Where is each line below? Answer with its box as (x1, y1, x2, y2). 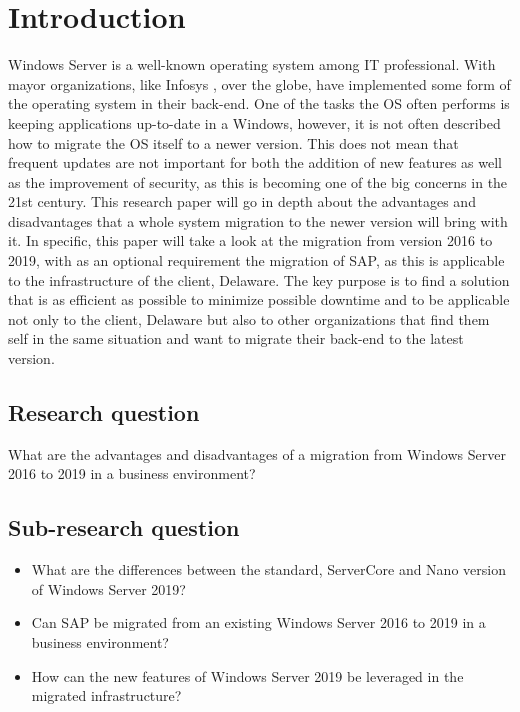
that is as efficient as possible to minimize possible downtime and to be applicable (8, 289, 510, 310)
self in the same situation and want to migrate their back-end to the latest (8, 328, 464, 349)
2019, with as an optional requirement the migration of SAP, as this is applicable (8, 250, 505, 271)
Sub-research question (8, 512, 240, 543)
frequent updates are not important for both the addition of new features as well (8, 152, 502, 173)
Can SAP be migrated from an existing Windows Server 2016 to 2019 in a (31, 612, 486, 633)
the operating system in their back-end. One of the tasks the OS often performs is (8, 93, 510, 114)
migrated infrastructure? (31, 685, 182, 706)
